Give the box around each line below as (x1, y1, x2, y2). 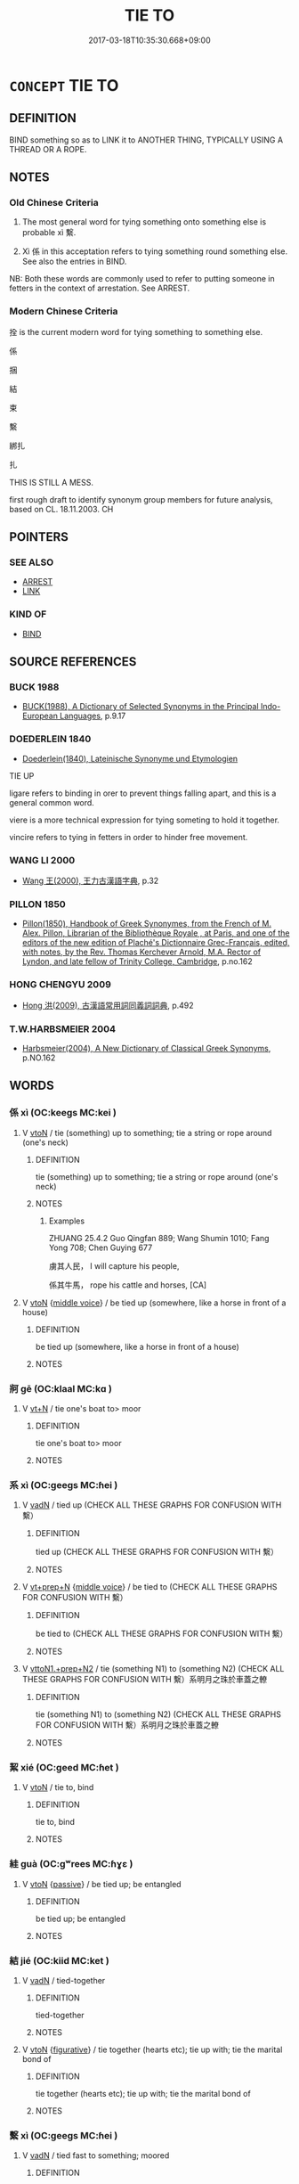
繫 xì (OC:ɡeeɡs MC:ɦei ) (9, 2129, 118, 2141)
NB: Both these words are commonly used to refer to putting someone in (9, 274, 275, 284)
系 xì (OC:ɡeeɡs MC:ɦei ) (9, 1478, 118, 1491)
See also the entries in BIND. (21, 256, 127, 267)
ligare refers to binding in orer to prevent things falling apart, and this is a (9, 788, 277, 798)
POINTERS (9, 529, 69, 544)
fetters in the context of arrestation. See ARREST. (9, 282, 190, 294)
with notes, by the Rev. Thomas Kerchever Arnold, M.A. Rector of (21, 946, 262, 958)
